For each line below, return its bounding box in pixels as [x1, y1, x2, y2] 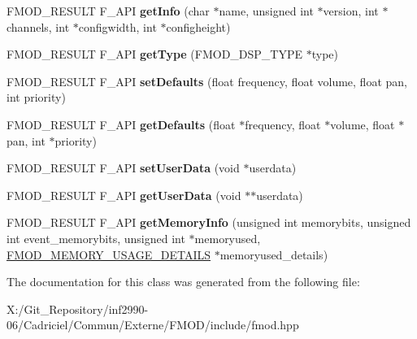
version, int [323, 2, 379, 19]
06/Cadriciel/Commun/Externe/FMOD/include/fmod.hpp [7, 316, 299, 333]
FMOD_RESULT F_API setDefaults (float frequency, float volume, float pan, [7, 72, 407, 89]
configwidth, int [78, 18, 157, 35]
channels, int [7, 18, 70, 35]
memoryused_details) [219, 246, 328, 263]
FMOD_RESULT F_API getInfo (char [7, 2, 210, 19]
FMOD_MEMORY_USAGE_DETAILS [7, 246, 211, 263]
